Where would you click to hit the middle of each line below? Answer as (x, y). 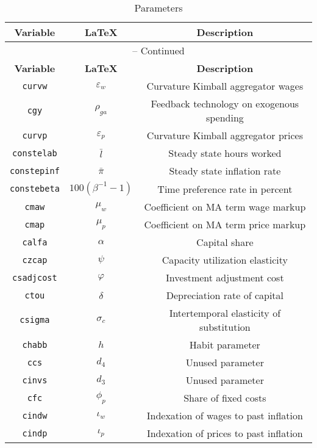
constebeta (35, 189)
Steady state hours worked (225, 153)
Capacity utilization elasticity (225, 260)
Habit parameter (225, 345)
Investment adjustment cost (225, 277)
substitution (225, 327)
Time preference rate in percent (225, 189)
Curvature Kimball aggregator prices (225, 135)
